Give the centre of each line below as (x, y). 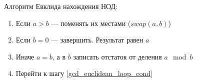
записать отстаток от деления (117, 56)
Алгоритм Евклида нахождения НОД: (61, 6)
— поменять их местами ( (91, 23)
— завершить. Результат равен (97, 40)
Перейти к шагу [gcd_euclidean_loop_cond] (84, 73)
